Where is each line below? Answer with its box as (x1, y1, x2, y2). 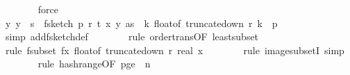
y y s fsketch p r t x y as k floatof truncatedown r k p (5, 15, 278, 30)
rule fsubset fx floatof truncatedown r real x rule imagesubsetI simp (5, 42, 344, 57)
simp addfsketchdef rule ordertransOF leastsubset (5, 29, 259, 44)
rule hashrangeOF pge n (37, 56, 151, 71)
